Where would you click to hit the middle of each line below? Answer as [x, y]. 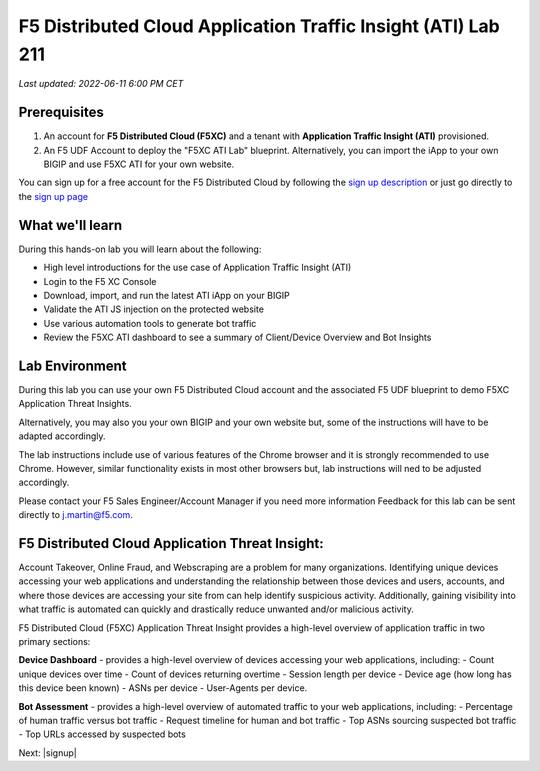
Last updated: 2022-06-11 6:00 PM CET [101, 84]
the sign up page [53, 196]
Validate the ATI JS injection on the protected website [154, 309]
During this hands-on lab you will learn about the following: [140, 249]
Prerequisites [61, 112]
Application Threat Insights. [75, 404]
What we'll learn [70, 225]
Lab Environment [72, 365]
